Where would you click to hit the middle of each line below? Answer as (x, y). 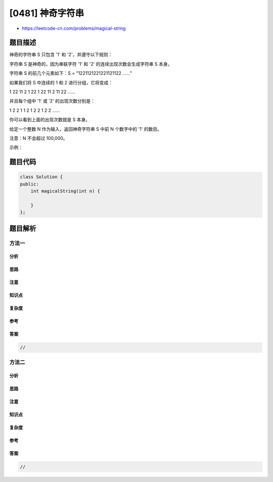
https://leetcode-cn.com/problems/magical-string (74, 28)
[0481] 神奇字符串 (47, 13)
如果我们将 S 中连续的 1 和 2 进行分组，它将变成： (61, 82)
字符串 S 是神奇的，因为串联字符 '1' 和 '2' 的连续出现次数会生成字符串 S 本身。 (91, 64)
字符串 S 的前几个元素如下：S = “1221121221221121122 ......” (71, 73)
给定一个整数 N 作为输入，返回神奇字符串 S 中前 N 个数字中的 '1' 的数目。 (85, 129)
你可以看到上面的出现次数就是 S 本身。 (50, 120)
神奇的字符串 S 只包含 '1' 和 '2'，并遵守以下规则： (61, 55)
